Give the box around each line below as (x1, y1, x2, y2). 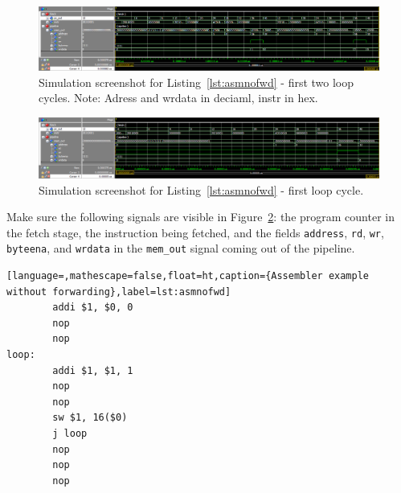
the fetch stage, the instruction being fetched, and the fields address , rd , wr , (6, 224, 384, 240)
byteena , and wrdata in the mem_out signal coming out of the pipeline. (6, 240, 355, 257)
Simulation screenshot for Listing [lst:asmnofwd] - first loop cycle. (39, 181, 364, 198)
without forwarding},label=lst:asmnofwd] (6, 286, 231, 298)
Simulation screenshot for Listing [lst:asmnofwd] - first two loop (39, 73, 354, 90)
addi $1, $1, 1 (52, 364, 133, 376)
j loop (52, 427, 88, 439)
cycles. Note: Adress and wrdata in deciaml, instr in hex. (39, 89, 318, 106)
